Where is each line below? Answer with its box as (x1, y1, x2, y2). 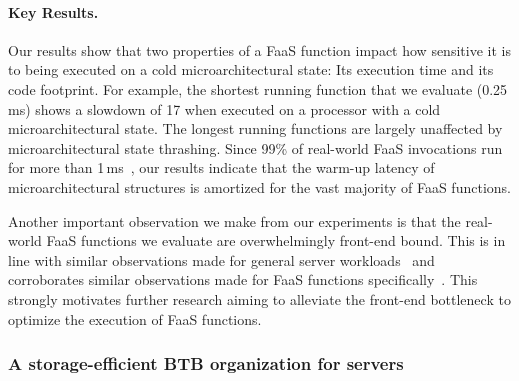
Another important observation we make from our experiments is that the (8, 210, 461, 231)
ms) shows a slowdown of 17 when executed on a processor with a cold (8, 98, 441, 119)
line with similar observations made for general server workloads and (8, 249, 435, 270)
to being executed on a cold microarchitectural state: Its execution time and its (8, 59, 494, 80)
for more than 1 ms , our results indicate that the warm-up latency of (8, 157, 435, 178)
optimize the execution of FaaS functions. (8, 308, 262, 329)
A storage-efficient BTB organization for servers (8, 351, 404, 376)
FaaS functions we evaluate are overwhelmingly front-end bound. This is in (46, 230, 506, 251)
